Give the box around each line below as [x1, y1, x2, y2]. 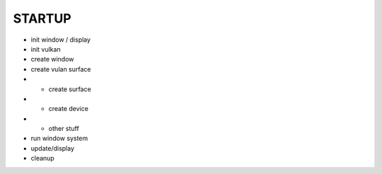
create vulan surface [30, 64, 91, 74]
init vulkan [30, 45, 61, 53]
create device [48, 105, 88, 113]
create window [30, 55, 74, 64]
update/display [30, 144, 74, 152]
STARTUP [13, 11, 71, 26]
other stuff [48, 124, 79, 133]
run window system [30, 134, 88, 143]
